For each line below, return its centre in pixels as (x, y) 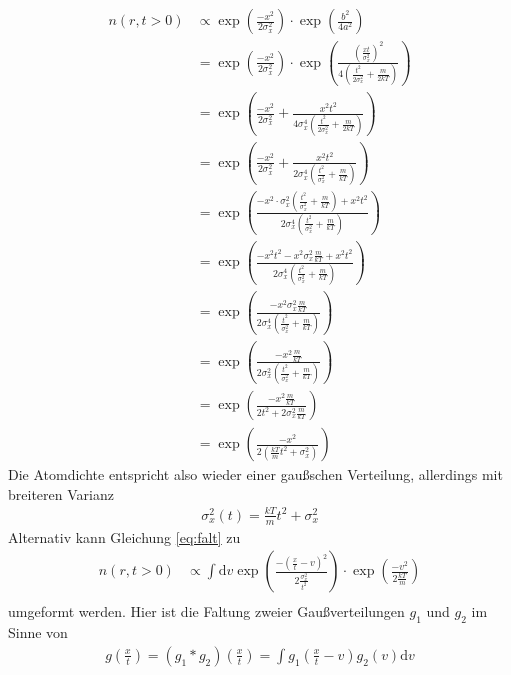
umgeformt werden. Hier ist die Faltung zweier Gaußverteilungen (206, 611)
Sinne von (38, 632)
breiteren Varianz (61, 493)
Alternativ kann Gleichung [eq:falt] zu (124, 536)
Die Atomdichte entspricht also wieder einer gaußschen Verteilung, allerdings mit (255, 474)
